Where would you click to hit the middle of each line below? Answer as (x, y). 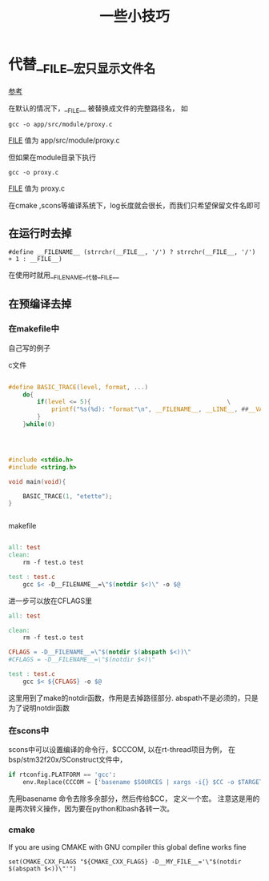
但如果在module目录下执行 (52, 158)
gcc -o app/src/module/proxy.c (60, 125)
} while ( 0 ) (39, 424)
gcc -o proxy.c (34, 173)
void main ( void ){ (37, 481)
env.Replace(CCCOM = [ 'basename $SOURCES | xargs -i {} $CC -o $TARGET (143, 782)
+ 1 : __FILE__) (35, 259)
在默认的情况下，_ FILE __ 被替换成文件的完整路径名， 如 (98, 109)
